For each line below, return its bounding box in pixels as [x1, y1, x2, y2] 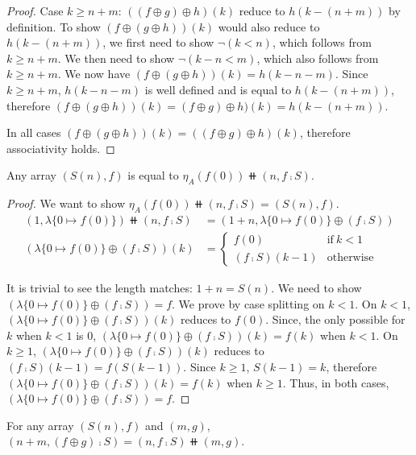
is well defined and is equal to [144, 81, 292, 97]
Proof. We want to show [6, 195, 126, 212]
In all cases [6, 124, 61, 141]
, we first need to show [102, 34, 214, 51]
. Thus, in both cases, [282, 374, 389, 391]
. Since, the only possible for [265, 311, 406, 328]
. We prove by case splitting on [172, 295, 325, 312]
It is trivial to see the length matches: [6, 279, 193, 296]
